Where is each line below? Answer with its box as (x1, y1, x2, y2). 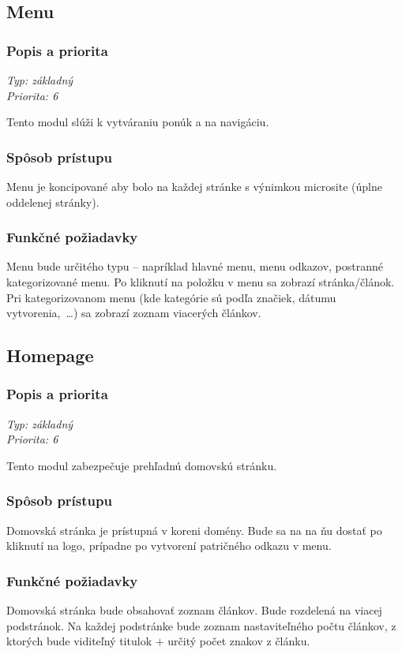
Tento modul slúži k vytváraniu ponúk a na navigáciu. (6, 114, 269, 130)
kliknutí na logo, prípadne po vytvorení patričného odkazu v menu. (6, 537, 332, 554)
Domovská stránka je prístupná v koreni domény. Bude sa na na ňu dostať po (6, 521, 382, 538)
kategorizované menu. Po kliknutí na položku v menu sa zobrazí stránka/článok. (6, 274, 395, 290)
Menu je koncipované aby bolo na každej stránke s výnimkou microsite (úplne (6, 178, 382, 194)
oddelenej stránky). (6, 193, 100, 210)
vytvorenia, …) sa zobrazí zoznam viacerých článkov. (6, 305, 261, 321)
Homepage (6, 343, 94, 368)
